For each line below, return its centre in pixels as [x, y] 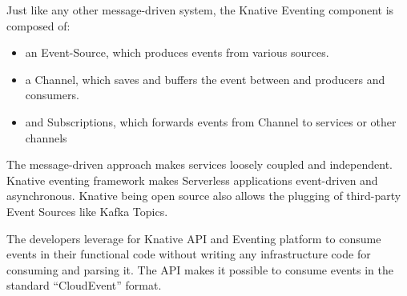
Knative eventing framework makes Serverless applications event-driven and [192, 180]
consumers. [52, 95]
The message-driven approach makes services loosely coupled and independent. [199, 164]
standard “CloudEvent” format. [84, 285]
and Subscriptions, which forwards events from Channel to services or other [211, 121]
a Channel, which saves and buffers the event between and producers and [205, 79]
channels [46, 137]
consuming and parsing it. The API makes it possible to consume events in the [200, 269]
